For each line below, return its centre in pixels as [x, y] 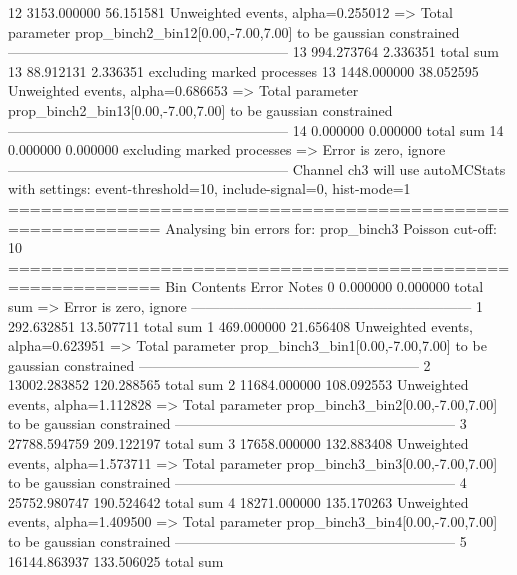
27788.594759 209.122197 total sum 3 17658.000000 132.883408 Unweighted [238, 443]
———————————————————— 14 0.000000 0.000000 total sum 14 [256, 129]
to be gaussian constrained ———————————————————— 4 [237, 482]
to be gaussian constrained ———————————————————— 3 [237, 423]
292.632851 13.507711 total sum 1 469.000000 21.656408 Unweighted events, [240, 325]
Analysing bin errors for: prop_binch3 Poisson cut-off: [331, 227]
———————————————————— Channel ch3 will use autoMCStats [257, 168]
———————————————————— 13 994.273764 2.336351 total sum [253, 51]
